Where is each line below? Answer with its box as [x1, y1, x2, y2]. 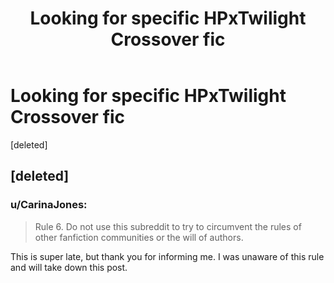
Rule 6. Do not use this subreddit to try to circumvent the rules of [34, 220, 302, 232]
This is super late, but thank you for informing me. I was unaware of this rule [10, 250, 325, 262]
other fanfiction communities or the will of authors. [34, 231, 244, 243]
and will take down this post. [10, 261, 128, 273]
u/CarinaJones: [10, 198, 88, 212]
